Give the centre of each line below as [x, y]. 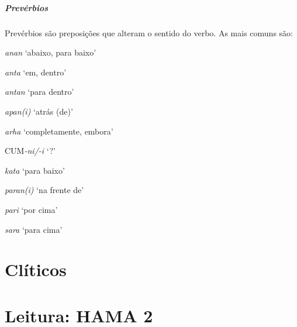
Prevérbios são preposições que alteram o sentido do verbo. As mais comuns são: [149, 32]
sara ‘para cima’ [34, 229]
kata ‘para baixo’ [35, 170]
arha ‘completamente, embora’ [59, 131]
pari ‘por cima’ [31, 209]
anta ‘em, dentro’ [36, 72]
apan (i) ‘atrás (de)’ [39, 111]
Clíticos [36, 269]
